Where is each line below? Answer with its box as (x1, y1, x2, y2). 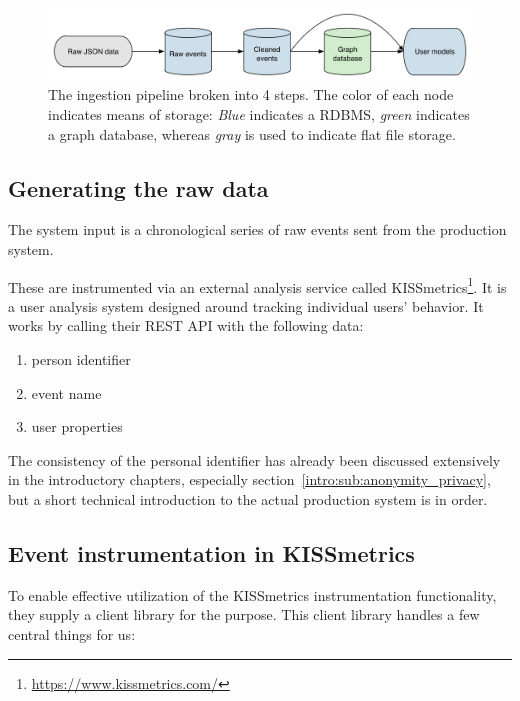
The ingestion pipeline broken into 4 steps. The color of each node (48, 84, 454, 105)
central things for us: (8, 624, 136, 645)
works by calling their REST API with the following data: (8, 315, 364, 336)
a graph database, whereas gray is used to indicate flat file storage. (48, 123, 456, 144)
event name (31, 382, 102, 403)
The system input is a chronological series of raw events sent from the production (8, 219, 507, 240)
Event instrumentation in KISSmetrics (8, 538, 415, 569)
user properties (31, 416, 123, 437)
